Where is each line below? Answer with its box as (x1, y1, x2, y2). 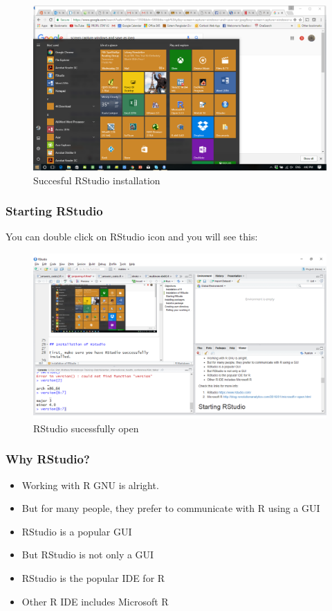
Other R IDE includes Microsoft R (21, 594, 169, 608)
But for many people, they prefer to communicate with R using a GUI (21, 501, 320, 515)
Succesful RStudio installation (33, 172, 160, 187)
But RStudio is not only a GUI (21, 547, 154, 562)
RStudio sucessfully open (33, 420, 139, 435)
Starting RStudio (6, 202, 103, 220)
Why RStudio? (6, 450, 90, 468)
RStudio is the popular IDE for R (21, 570, 165, 585)
